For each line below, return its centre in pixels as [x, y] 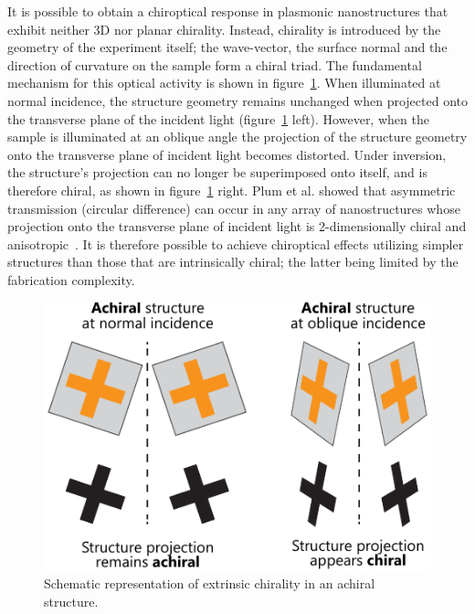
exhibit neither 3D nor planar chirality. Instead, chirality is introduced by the [224, 29]
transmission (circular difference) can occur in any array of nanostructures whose [234, 208]
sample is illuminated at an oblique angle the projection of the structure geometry [237, 137]
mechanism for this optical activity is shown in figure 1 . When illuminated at [224, 83]
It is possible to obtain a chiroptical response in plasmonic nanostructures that [228, 11]
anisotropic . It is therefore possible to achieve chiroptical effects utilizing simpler [236, 243]
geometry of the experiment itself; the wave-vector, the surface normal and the [227, 47]
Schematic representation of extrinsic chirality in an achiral [210, 582]
